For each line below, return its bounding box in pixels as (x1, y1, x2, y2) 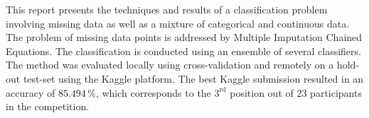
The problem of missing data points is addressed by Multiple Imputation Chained (6, 30, 363, 45)
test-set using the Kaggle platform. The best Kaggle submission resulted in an (23, 71, 364, 85)
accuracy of (6, 85, 55, 100)
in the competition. (6, 99, 90, 114)
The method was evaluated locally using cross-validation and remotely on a (6, 57, 334, 72)
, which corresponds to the (95, 85, 211, 100)
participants (310, 85, 362, 100)
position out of (230, 85, 294, 100)
